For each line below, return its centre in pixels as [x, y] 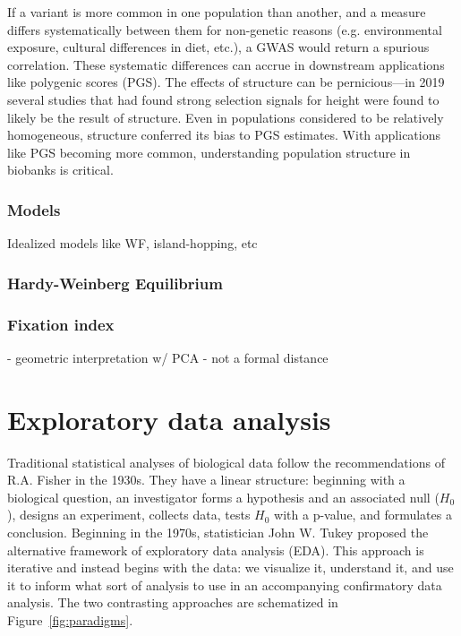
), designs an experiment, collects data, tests [129, 515]
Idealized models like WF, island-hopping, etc [132, 243]
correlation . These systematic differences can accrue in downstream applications [226, 64]
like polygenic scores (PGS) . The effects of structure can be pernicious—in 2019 [226, 82]
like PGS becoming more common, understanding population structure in [209, 152]
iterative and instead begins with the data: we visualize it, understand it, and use [230, 567]
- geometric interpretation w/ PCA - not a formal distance [168, 357]
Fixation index [61, 324]
